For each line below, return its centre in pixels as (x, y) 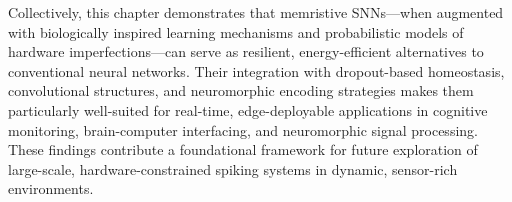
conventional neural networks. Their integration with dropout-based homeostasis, (256, 70)
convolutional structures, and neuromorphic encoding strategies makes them (241, 90)
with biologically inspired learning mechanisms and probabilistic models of (236, 31)
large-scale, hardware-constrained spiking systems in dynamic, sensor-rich (233, 168)
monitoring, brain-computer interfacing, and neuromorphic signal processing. (243, 129)
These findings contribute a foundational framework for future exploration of (243, 149)
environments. (51, 188)
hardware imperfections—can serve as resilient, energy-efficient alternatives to (246, 51)
